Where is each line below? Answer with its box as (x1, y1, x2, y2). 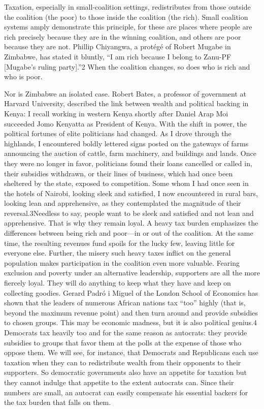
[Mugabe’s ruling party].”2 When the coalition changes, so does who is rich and (4, 61, 250, 72)
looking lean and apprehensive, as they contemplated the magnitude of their (4, 198, 241, 208)
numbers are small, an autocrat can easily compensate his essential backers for (4, 387, 248, 397)
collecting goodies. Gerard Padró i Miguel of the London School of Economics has (4, 287, 258, 298)
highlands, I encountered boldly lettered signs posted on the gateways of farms (4, 138, 249, 148)
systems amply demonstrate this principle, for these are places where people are (4, 21, 252, 32)
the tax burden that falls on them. (4, 397, 111, 407)
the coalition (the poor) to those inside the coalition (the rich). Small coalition (4, 11, 248, 22)
